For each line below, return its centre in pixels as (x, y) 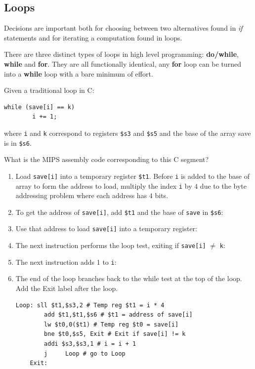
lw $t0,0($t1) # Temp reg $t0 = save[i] (111, 324)
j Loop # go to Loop (85, 353)
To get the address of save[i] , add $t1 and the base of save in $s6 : (119, 212)
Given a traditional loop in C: (49, 90)
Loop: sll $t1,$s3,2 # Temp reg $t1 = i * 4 (90, 305)
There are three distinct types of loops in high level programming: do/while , (121, 54)
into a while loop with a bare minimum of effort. (79, 73)
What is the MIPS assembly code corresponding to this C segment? (106, 159)
